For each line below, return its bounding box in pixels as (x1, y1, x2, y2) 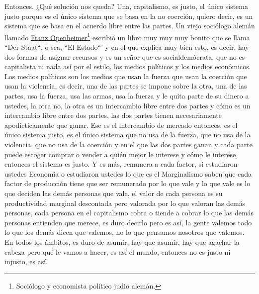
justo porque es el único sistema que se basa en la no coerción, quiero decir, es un (4, 10, 253, 21)
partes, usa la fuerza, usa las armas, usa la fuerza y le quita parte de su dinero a (4, 91, 249, 100)
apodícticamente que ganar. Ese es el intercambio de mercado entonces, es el (4, 119, 238, 130)
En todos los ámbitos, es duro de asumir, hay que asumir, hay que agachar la (4, 236, 240, 247)
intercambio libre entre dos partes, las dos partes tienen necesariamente (4, 110, 222, 120)
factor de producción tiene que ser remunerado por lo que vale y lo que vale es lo (4, 178, 251, 189)
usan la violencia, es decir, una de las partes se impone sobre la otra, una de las (4, 81, 247, 91)
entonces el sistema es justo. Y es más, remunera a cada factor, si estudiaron (4, 159, 238, 169)
